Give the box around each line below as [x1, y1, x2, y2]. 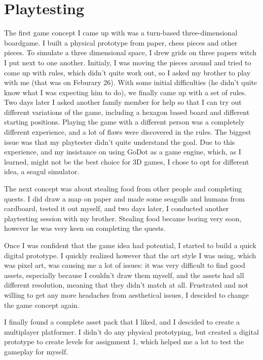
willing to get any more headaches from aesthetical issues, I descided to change [4, 289, 249, 300]
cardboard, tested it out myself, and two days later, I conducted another [4, 203, 229, 214]
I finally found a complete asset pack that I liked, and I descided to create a [4, 316, 240, 327]
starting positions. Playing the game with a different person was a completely [4, 116, 245, 127]
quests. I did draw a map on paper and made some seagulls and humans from [4, 193, 245, 204]
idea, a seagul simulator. [4, 166, 80, 177]
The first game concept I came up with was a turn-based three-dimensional [4, 27, 238, 38]
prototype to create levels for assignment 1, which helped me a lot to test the [4, 336, 244, 347]
